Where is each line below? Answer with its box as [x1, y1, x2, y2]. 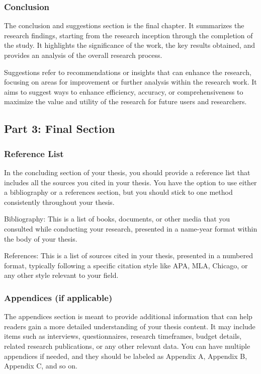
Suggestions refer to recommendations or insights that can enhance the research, [4, 66, 251, 77]
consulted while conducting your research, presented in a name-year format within [4, 223, 257, 234]
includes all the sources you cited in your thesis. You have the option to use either [4, 177, 257, 187]
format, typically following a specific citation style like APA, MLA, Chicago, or [4, 260, 248, 270]
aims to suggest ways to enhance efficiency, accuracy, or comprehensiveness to [4, 86, 243, 97]
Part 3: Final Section [4, 121, 115, 136]
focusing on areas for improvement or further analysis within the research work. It [4, 77, 257, 87]
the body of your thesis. [4, 233, 77, 244]
